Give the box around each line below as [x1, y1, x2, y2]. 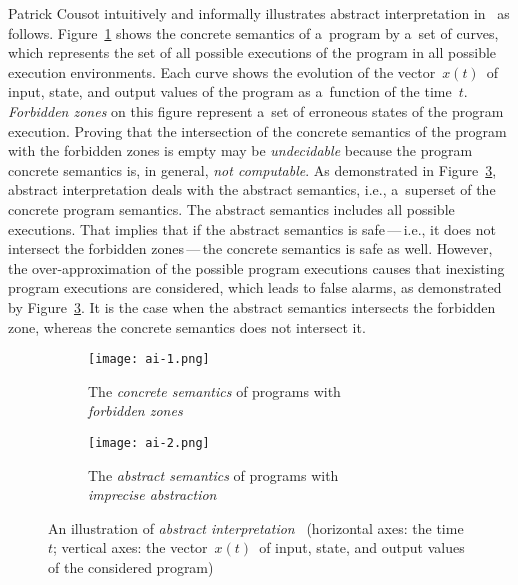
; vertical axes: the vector [53, 537, 208, 558]
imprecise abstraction [88, 484, 217, 505]
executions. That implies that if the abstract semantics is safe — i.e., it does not [8, 218, 496, 239]
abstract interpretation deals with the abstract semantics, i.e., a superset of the [8, 179, 496, 200]
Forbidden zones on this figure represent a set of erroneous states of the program [8, 100, 504, 121]
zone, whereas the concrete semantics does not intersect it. [8, 316, 366, 337]
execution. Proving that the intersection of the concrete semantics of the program [8, 120, 507, 141]
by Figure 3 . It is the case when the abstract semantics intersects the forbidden [8, 296, 496, 317]
